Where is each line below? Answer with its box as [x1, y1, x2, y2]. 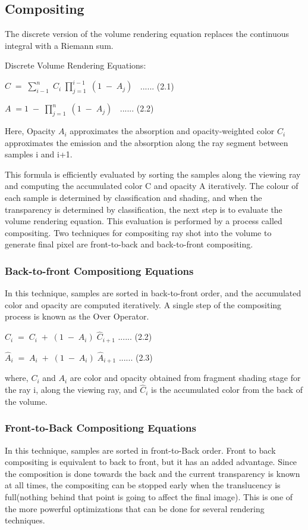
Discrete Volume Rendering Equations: [5, 59, 146, 72]
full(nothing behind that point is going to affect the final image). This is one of [5, 490, 293, 503]
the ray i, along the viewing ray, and [5, 383, 137, 396]
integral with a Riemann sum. [5, 39, 114, 51]
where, [5, 371, 29, 384]
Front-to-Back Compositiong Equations [5, 420, 196, 435]
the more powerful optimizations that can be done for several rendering [5, 502, 265, 514]
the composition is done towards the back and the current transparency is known [5, 467, 300, 479]
